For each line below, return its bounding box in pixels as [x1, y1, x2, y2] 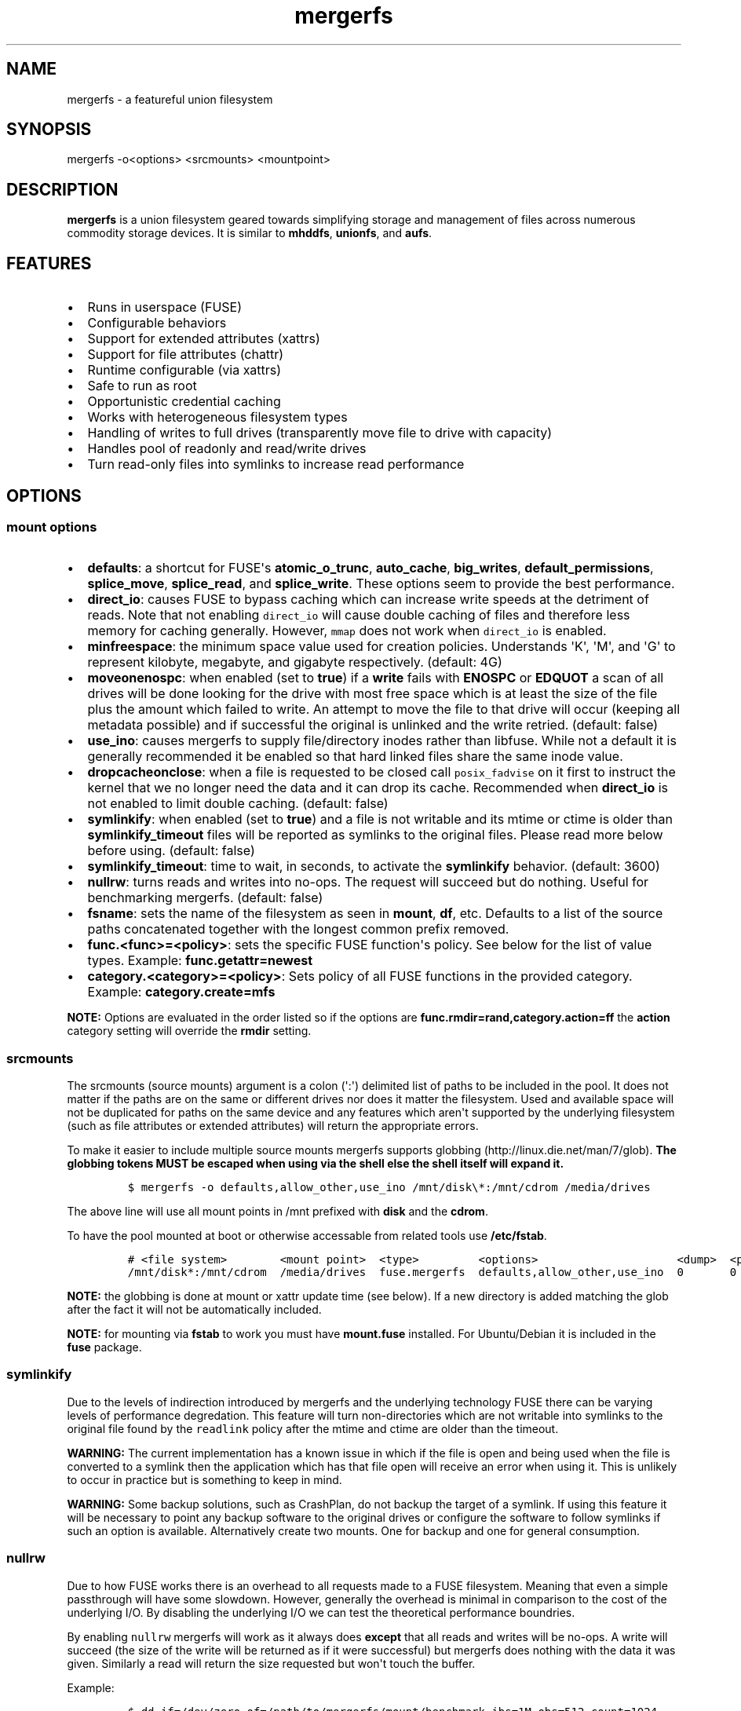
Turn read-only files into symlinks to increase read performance [87, 456, 465, 473]
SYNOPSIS [6, 119, 92, 140]
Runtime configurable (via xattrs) [87, 362, 282, 378]
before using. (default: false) [87, 843, 255, 859]
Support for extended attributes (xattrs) [87, 331, 320, 347]
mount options [6, 518, 97, 535]
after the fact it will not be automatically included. [67, 1303, 322, 1317]
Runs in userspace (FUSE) [87, 299, 243, 316]
